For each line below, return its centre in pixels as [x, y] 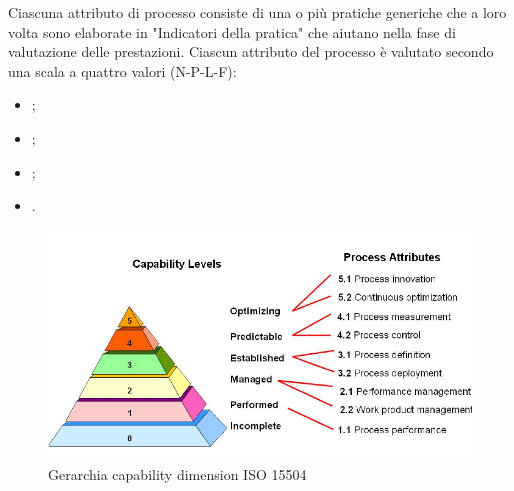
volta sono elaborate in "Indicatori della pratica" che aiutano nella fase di [232, 31]
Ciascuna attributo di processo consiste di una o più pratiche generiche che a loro [257, 12]
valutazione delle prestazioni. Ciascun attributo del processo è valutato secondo [251, 51]
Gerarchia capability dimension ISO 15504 [177, 474]
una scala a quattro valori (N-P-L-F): [122, 70]
